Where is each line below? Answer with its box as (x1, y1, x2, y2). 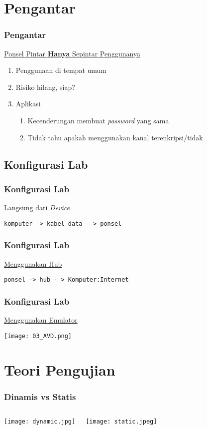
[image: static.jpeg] (86, 418, 157, 425)
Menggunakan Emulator (4, 315, 78, 325)
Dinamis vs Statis (4, 390, 76, 403)
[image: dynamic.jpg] (4, 418, 76, 425)
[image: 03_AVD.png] (4, 332, 72, 340)
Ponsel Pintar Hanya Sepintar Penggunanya (4, 48, 140, 58)
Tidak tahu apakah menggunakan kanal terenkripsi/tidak (27, 132, 203, 142)
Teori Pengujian (4, 359, 115, 380)
